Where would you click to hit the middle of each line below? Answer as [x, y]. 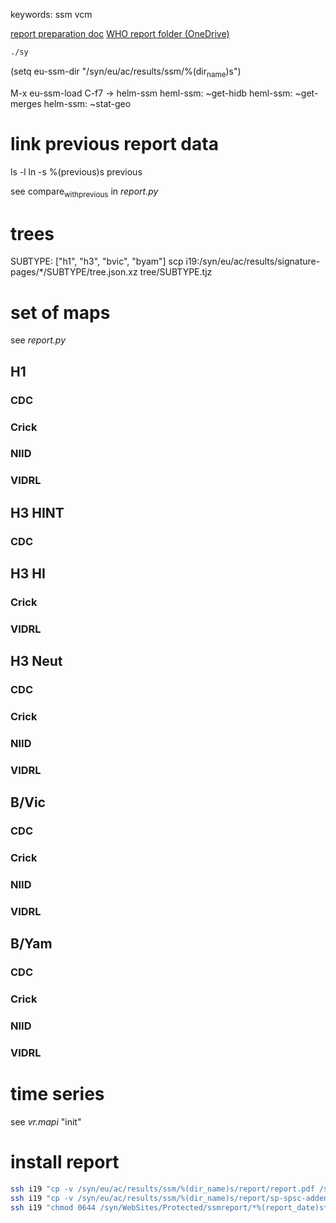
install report [65, 1162]
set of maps [60, 312]
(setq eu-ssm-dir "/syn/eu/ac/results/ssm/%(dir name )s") [126, 72]
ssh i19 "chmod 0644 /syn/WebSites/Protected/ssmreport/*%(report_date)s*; [171, 1207]
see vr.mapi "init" [46, 1122]
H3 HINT [37, 512]
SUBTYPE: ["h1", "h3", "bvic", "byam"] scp [97, 261]
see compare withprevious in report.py [84, 192]
